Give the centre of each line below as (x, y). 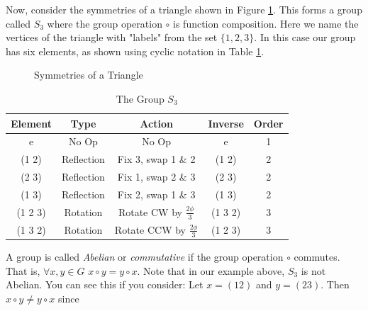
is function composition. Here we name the (266, 23)
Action (156, 123)
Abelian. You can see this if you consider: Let (105, 284)
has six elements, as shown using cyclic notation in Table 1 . (135, 51)
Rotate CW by (150, 211)
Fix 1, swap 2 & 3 (156, 177)
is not (313, 270)
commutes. (317, 257)
